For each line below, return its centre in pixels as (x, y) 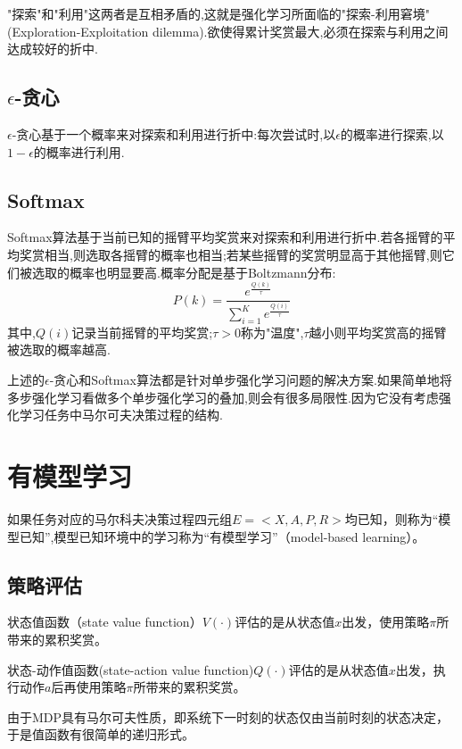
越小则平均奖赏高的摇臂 (378, 332)
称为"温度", (272, 332)
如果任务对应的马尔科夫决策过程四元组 (120, 518)
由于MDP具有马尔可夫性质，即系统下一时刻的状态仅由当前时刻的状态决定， (228, 716)
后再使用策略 (89, 687)
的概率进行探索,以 (392, 133)
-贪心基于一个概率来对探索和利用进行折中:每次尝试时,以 (174, 133)
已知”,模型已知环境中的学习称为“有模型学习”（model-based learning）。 (222, 536)
